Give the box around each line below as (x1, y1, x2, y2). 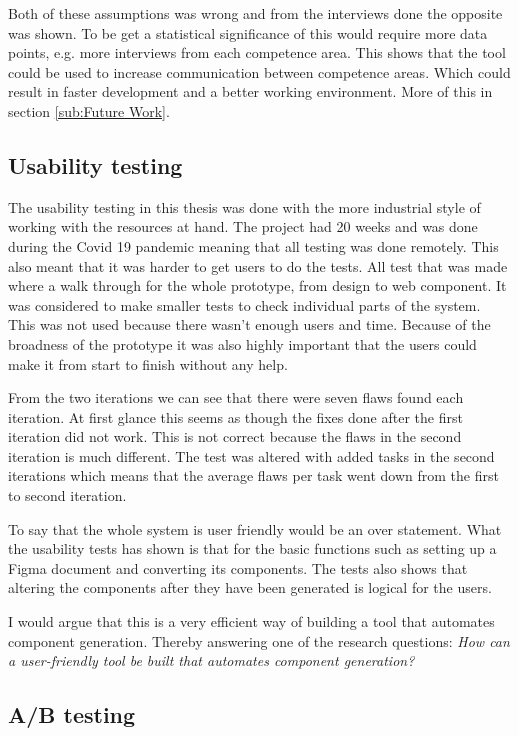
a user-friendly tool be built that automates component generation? (8, 650, 415, 671)
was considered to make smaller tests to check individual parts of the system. (8, 294, 481, 315)
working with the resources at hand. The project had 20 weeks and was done (8, 216, 478, 237)
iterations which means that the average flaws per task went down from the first (8, 465, 499, 486)
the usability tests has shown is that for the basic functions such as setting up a (8, 538, 497, 559)
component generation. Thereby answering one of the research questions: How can (8, 630, 510, 651)
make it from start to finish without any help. (8, 353, 288, 374)
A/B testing (8, 699, 136, 730)
